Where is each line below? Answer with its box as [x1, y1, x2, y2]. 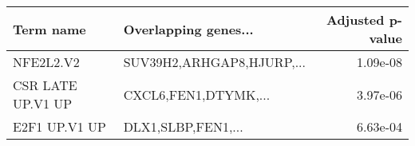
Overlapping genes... [123, 19, 254, 38]
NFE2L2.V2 [13, 53, 80, 71]
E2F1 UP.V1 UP [13, 117, 106, 136]
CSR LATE [13, 76, 77, 94]
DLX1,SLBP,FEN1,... [123, 117, 243, 136]
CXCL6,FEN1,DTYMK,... [123, 85, 271, 104]
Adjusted [326, 10, 385, 29]
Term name [13, 19, 86, 38]
